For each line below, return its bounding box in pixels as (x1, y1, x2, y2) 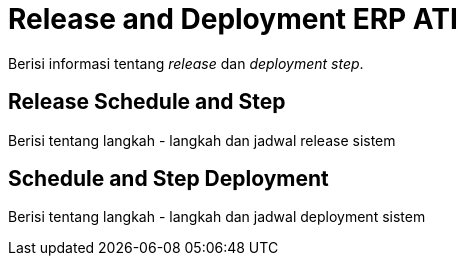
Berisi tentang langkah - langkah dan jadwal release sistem (8, 131, 396, 149)
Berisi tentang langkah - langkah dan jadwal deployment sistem (8, 208, 426, 226)
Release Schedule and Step (8, 89, 286, 115)
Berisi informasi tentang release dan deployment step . (8, 54, 364, 72)
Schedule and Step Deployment (8, 166, 329, 192)
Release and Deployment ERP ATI (8, 2, 458, 36)
